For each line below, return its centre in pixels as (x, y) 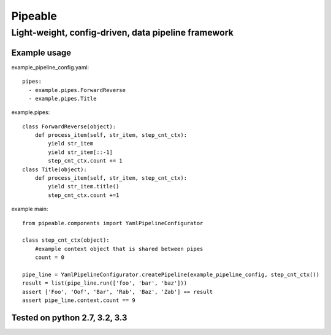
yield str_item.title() (84, 187)
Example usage (41, 52)
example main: (30, 209)
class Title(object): (55, 169)
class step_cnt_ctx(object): (66, 240)
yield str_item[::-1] (81, 152)
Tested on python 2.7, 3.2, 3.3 (69, 318)
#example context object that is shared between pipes (119, 249)
